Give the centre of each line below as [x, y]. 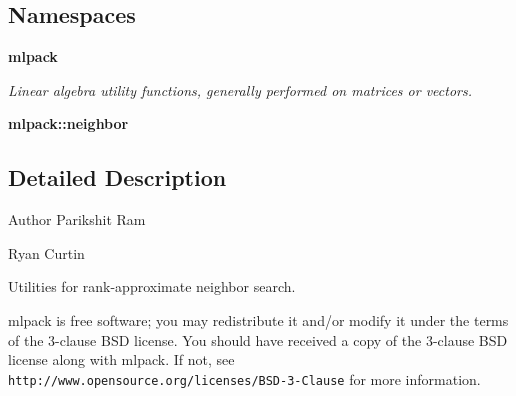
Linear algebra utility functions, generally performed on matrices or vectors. [240, 89]
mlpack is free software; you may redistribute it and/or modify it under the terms [258, 319]
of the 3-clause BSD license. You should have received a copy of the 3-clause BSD [258, 339]
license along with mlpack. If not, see [121, 359]
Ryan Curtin [46, 252]
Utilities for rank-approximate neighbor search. [152, 286]
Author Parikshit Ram [77, 219]
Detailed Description [117, 177]
